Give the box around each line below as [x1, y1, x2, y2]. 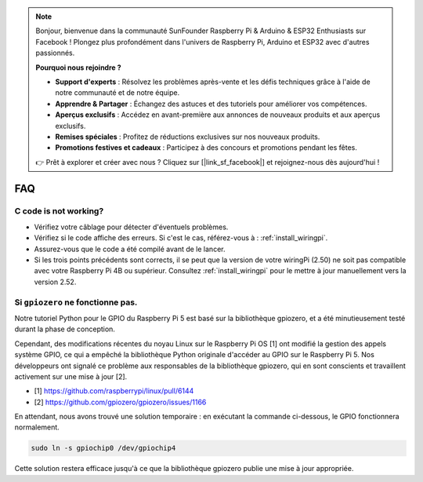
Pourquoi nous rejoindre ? [35, 63, 121, 72]
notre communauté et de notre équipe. [55, 88, 180, 97]
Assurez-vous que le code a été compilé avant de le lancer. [34, 244, 226, 254]
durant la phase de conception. [14, 324, 115, 334]
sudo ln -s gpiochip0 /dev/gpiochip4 [31, 444, 176, 453]
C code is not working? [14, 206, 104, 217]
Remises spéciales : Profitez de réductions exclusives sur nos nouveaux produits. [55, 132, 320, 141]
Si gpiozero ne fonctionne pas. [14, 297, 138, 308]
